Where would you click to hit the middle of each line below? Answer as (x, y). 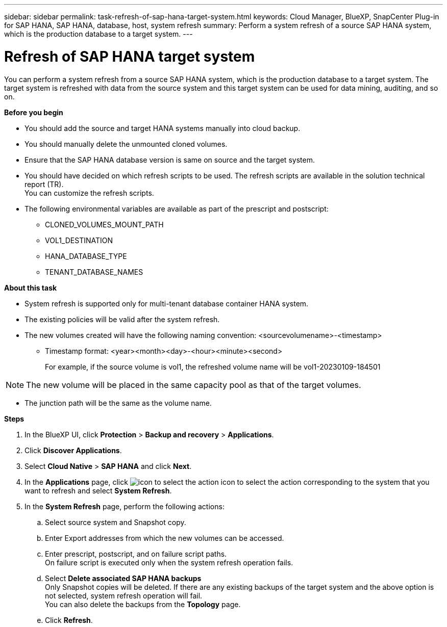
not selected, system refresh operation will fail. (124, 595)
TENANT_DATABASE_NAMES (94, 272)
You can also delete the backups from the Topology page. (143, 604)
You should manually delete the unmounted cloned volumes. (126, 144)
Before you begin (34, 112)
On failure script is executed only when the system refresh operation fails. (169, 562)
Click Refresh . (69, 620)
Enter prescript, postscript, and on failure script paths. (136, 554)
